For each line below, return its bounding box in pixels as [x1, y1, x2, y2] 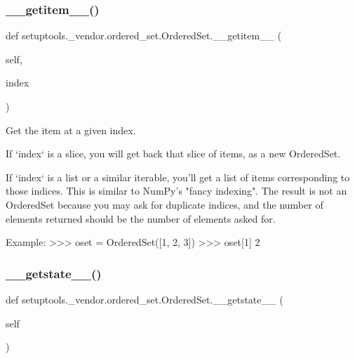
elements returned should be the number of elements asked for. [6, 211, 276, 226]
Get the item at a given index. [6, 122, 136, 137]
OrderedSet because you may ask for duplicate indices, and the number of [6, 197, 323, 211]
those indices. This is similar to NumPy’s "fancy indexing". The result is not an [6, 183, 347, 198]
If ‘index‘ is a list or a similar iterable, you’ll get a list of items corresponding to [6, 169, 350, 184]
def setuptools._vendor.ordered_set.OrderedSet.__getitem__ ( [6, 28, 282, 43]
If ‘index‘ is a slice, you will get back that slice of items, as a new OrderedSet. [6, 146, 341, 161]
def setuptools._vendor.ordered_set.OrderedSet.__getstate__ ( [6, 292, 283, 306]
